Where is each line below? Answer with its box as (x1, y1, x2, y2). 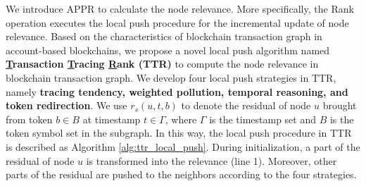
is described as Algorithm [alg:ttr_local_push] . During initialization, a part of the (6, 139, 360, 154)
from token (6, 111, 53, 126)
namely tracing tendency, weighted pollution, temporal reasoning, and (6, 84, 348, 99)
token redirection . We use (6, 98, 127, 113)
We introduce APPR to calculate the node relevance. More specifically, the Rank (6, 1, 354, 15)
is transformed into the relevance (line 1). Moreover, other (86, 153, 337, 168)
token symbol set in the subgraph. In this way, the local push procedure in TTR (6, 125, 352, 140)
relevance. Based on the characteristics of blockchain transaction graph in (6, 29, 322, 44)
